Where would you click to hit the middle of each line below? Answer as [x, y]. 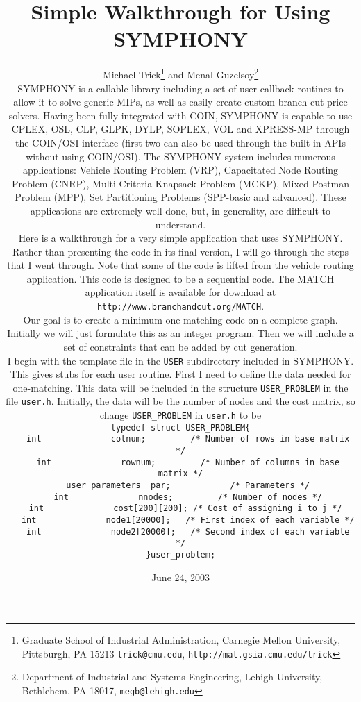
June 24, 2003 [180, 577]
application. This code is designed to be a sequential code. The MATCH [180, 278]
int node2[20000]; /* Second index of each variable [188, 532]
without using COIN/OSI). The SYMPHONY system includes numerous [180, 156]
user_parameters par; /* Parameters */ [188, 485]
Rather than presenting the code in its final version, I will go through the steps [180, 251]
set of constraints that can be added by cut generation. [180, 346]
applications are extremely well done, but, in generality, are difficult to [180, 210]
